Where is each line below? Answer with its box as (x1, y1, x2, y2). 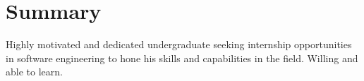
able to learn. (6, 64, 63, 79)
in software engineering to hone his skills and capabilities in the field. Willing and (6, 50, 358, 65)
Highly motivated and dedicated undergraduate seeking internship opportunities (6, 37, 352, 52)
